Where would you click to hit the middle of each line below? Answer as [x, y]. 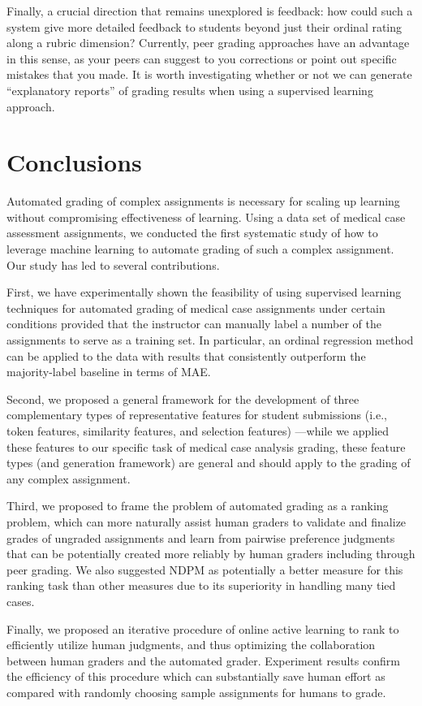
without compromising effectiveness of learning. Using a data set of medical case [206, 217]
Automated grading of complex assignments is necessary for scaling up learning [203, 201]
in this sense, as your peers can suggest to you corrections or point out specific [202, 58]
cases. [21, 601]
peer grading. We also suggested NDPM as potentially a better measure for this [205, 569]
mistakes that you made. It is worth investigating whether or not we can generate [209, 74]
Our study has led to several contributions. [113, 264]
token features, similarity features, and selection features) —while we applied [198, 431]
